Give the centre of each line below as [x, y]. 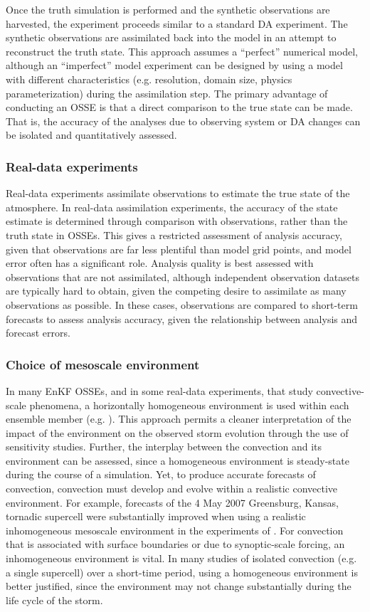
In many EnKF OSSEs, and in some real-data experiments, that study [159, 390]
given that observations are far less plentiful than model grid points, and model [179, 249]
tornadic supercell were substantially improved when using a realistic [156, 516]
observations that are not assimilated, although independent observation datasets [183, 276]
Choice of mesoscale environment [103, 364]
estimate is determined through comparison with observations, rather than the [177, 221]
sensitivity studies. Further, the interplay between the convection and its [164, 447]
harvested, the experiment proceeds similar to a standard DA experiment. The [177, 23]
